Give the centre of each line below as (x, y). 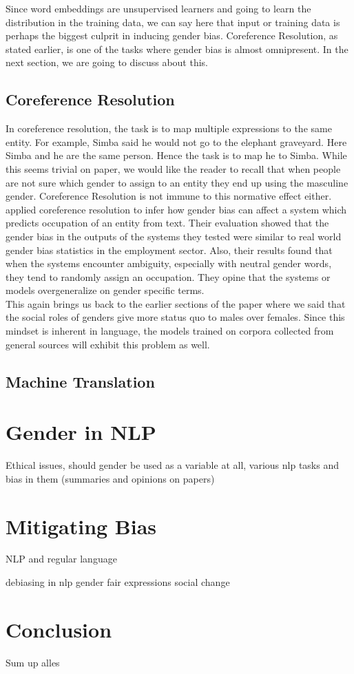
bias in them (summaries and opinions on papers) (110, 478)
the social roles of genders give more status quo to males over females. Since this (175, 317)
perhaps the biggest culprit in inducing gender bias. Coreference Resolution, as (172, 35)
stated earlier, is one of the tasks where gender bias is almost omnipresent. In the (177, 49)
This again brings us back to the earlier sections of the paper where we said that (176, 303)
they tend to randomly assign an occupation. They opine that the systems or (168, 276)
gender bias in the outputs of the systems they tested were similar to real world (174, 236)
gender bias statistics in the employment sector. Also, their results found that (169, 250)
